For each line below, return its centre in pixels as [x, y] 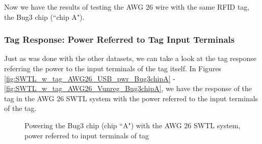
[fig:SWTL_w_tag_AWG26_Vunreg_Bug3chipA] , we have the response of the [128, 88]
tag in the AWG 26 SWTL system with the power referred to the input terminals [131, 98]
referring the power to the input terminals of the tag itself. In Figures [113, 68]
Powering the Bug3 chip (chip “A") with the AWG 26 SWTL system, [133, 125]
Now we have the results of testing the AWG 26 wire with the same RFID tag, [127, 7]
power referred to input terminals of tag [87, 135]
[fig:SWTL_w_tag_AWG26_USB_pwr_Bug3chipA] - [90, 78]
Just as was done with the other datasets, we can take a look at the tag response [130, 58]
